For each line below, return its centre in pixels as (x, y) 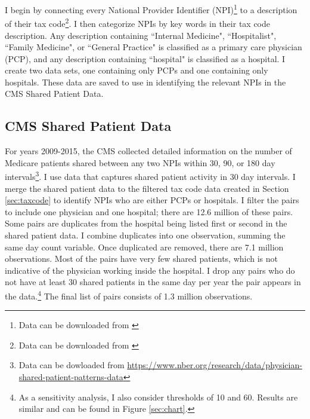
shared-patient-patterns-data (71, 377)
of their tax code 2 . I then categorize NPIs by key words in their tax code (137, 22)
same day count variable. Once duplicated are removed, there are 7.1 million (144, 247)
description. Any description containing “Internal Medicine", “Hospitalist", (141, 35)
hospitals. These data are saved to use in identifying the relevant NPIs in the (145, 82)
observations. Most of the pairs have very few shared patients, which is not (142, 259)
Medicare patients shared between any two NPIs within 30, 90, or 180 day (140, 162)
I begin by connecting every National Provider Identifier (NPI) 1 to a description (151, 9)
